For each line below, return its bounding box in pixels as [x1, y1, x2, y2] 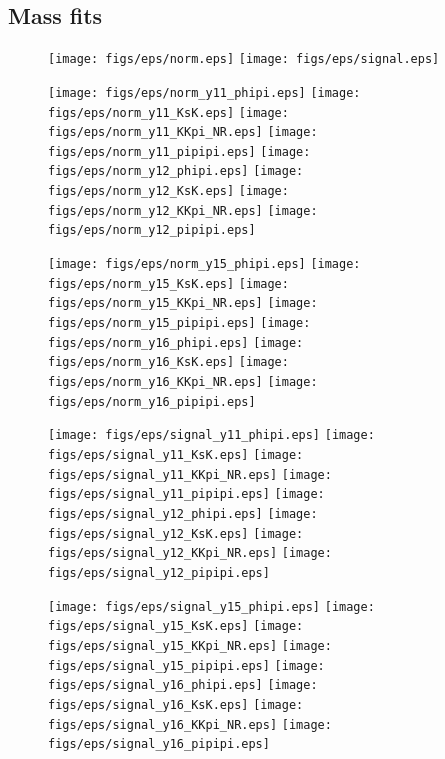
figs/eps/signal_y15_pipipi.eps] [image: [48, 658, 325, 673]
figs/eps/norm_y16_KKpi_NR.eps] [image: [48, 375, 318, 390]
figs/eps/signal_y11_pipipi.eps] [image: [48, 487, 325, 502]
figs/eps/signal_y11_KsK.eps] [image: [48, 448, 304, 463]
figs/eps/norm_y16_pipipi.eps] [48, 394, 256, 409]
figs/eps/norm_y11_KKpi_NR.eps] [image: [48, 125, 318, 140]
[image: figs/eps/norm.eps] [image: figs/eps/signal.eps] [48, 52, 440, 67]
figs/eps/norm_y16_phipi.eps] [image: [48, 335, 304, 350]
